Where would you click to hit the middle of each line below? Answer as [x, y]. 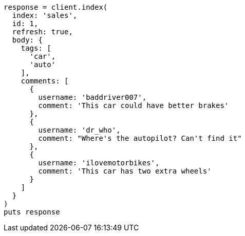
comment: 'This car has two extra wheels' [125, 171]
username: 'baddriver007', [92, 97]
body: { [27, 40]
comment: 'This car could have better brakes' [134, 105]
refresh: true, [42, 32]
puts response [32, 212]
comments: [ [45, 81]
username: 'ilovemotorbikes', [99, 163]
